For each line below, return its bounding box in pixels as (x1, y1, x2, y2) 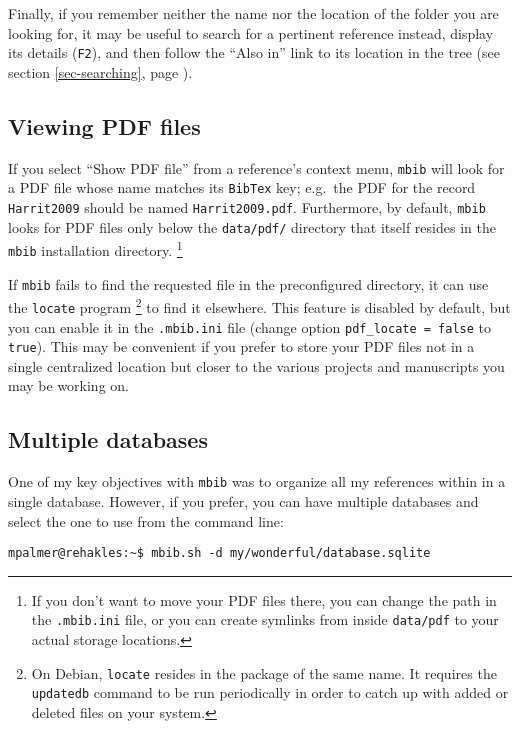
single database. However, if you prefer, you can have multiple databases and (8, 490, 479, 511)
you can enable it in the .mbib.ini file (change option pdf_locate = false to (8, 316, 492, 337)
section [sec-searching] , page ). (8, 61, 193, 82)
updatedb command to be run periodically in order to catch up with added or (31, 682, 509, 703)
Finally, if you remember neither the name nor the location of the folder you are (8, 3, 499, 23)
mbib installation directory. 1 (8, 237, 183, 260)
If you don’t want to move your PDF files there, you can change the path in (31, 589, 497, 610)
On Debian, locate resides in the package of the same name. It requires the (31, 662, 497, 683)
